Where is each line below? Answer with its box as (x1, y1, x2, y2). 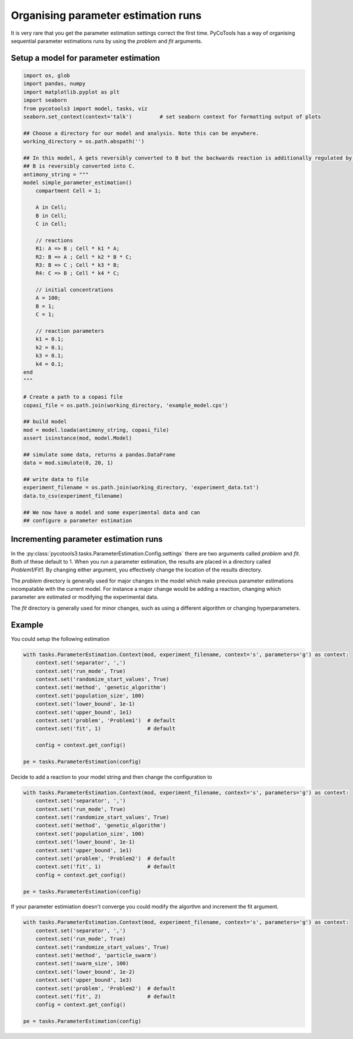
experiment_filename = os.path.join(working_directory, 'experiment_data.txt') (23, 484, 259, 491)
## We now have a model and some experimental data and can (23, 509, 201, 515)
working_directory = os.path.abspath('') (23, 138, 145, 145)
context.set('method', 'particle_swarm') (35, 952, 157, 959)
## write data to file (23, 476, 89, 483)
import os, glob (23, 72, 71, 79)
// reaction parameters (35, 327, 104, 335)
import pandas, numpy (23, 80, 86, 87)
